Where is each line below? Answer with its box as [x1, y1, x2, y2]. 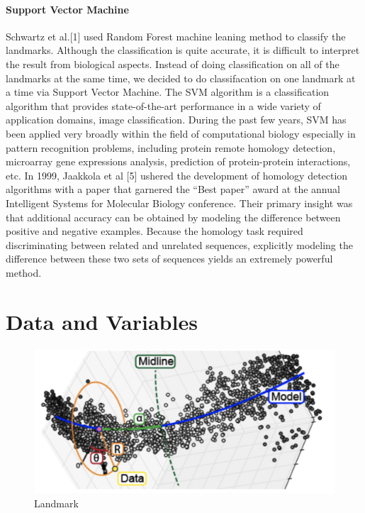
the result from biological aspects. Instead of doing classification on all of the [6, 56, 339, 71]
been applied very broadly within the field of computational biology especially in [6, 126, 356, 140]
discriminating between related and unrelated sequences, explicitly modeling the [6, 237, 353, 252]
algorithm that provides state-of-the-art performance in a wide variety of [6, 98, 321, 113]
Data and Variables [6, 307, 198, 336]
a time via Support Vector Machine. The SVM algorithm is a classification [6, 84, 330, 99]
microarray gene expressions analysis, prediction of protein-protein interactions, [6, 154, 351, 169]
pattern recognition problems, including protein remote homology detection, [6, 140, 336, 155]
